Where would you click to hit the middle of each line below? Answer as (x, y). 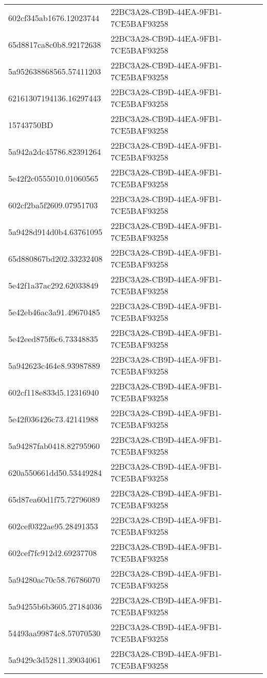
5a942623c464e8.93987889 (54, 365)
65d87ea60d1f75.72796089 (54, 499)
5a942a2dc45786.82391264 (55, 151)
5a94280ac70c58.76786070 (54, 579)
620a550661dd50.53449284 (55, 472)
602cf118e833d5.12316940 (54, 392)
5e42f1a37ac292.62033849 (53, 285)
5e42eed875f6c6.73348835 (53, 338)
